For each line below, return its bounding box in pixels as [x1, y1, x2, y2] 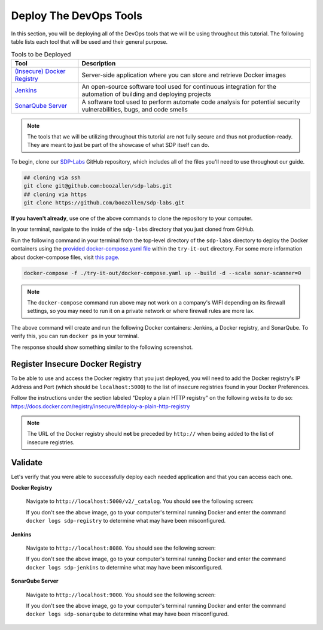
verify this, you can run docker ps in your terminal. [11, 333, 139, 340]
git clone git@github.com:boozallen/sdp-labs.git [23, 183, 172, 189]
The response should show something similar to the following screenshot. [11, 343, 193, 351]
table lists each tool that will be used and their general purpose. [11, 38, 168, 45]
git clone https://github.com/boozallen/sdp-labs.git [23, 200, 185, 206]
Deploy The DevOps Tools [11, 9, 143, 22]
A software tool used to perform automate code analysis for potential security [81, 98, 300, 106]
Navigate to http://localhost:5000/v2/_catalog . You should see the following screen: [26, 498, 254, 505]
